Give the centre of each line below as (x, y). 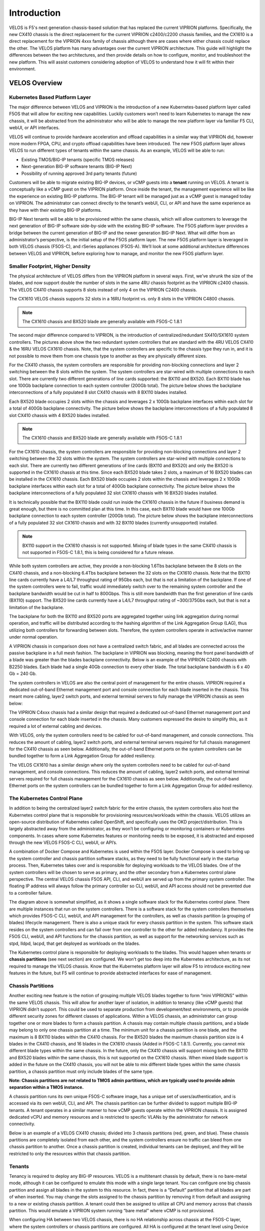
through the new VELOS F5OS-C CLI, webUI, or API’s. (63, 842)
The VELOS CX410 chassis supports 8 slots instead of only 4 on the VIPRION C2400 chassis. (103, 290)
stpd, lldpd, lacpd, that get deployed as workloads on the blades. (75, 943)
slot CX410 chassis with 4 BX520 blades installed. (59, 415)
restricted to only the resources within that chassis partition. (70, 1153)
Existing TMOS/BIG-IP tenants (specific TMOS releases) (78, 160)
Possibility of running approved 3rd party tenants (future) (79, 173)
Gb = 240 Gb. (23, 674)
